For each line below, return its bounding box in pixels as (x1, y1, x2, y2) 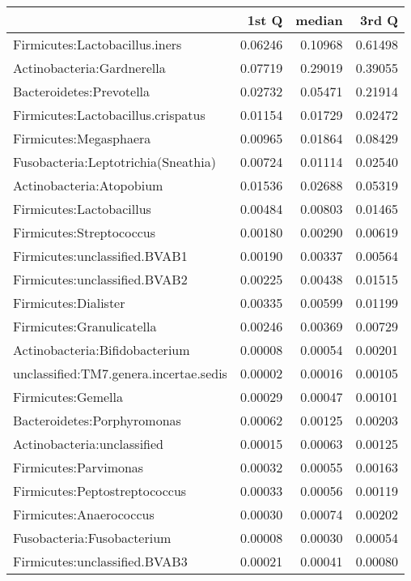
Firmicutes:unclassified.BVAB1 (13, 246, 188, 265)
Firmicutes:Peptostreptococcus (13, 481, 187, 500)
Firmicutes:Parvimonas (13, 458, 144, 476)
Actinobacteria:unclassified (13, 434, 164, 453)
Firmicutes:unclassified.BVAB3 (13, 552, 188, 570)
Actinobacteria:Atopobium (13, 176, 163, 194)
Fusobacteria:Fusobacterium (13, 528, 172, 547)
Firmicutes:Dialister (13, 293, 125, 312)
